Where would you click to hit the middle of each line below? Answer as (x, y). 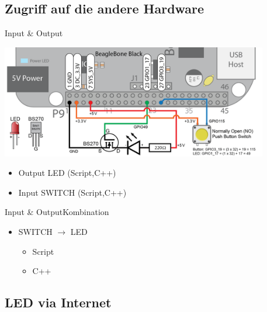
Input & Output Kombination (57, 212)
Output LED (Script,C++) (67, 173)
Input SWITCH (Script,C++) (72, 192)
